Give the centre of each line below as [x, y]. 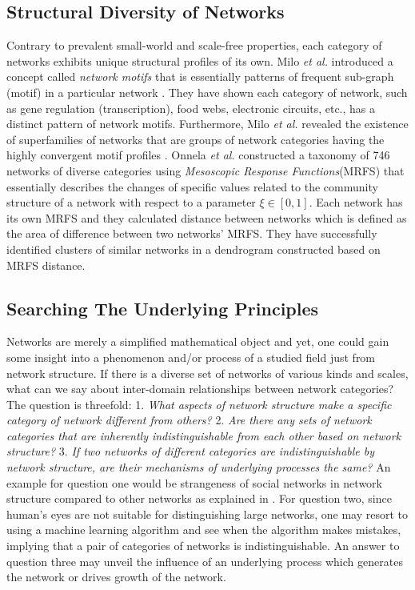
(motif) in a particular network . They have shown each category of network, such [207, 92]
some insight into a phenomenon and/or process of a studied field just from [191, 357]
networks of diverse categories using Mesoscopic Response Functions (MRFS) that [206, 170]
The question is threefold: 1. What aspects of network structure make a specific [199, 404]
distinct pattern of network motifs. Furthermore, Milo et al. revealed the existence [207, 124]
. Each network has [356, 202]
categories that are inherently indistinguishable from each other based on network [204, 435]
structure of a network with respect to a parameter [131, 202]
